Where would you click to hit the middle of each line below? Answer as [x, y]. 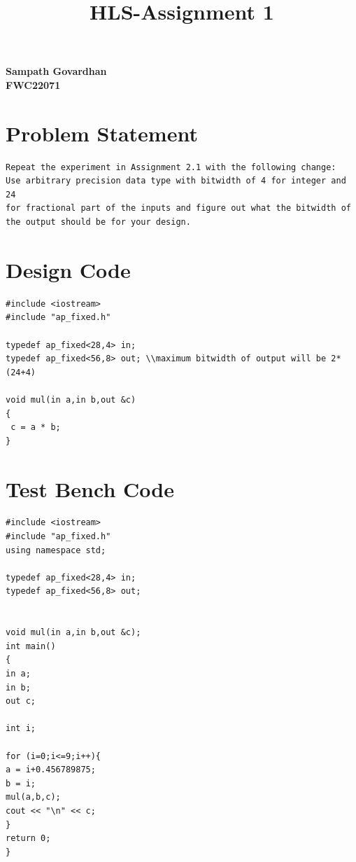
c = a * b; [36, 427]
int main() [31, 646]
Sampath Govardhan [56, 71]
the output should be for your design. [98, 222]
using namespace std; [56, 550]
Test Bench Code [90, 488]
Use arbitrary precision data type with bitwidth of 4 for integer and [176, 181]
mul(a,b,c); [33, 797]
